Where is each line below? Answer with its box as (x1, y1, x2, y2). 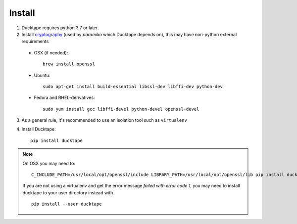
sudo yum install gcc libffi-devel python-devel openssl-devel (43, 106, 199, 112)
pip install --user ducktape (31, 201, 102, 207)
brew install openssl (43, 61, 95, 67)
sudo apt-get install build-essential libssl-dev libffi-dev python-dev (43, 84, 223, 89)
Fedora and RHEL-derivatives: (34, 94, 95, 101)
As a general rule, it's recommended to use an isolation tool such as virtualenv (21, 117, 188, 123)
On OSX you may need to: (22, 160, 75, 166)
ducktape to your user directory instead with (22, 189, 113, 195)
